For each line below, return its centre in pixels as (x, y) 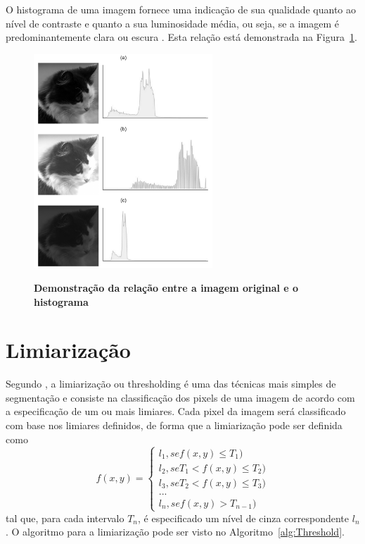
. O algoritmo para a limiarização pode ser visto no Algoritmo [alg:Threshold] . (175, 532)
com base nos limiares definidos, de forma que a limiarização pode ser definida (174, 425)
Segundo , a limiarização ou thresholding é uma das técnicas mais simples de (171, 384)
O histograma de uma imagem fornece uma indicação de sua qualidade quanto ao (181, 9)
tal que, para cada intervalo (65, 518)
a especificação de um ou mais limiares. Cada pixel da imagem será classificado (176, 411)
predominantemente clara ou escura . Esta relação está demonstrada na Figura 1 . (181, 37)
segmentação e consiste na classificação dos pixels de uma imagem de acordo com (180, 397)
